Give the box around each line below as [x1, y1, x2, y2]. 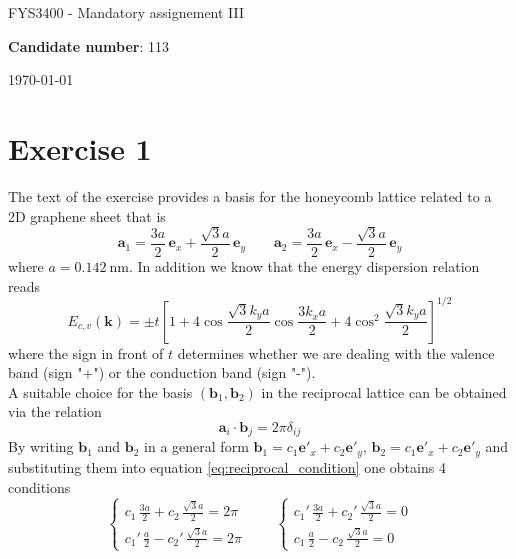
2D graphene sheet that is [8, 205, 166, 226]
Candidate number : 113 [8, 35, 169, 56]
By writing [8, 436, 74, 457]
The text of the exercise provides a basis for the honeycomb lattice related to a [8, 185, 492, 206]
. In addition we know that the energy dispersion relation [129, 255, 480, 276]
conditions [8, 476, 71, 497]
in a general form [144, 436, 249, 457]
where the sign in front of [8, 342, 164, 363]
